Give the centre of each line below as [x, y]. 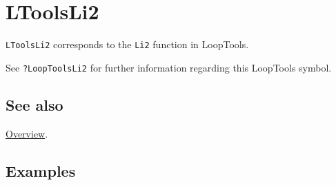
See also [34, 104]
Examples [41, 170]
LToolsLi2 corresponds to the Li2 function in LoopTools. [127, 44]
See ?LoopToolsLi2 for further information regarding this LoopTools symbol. [169, 67]
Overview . [27, 133]
